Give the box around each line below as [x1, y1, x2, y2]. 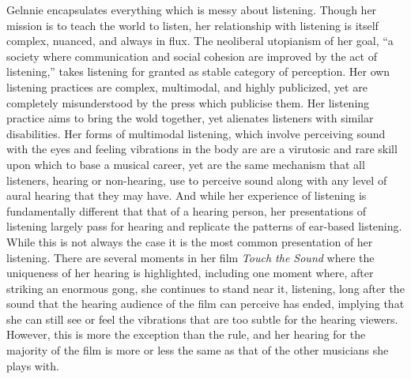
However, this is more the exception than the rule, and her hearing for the [6, 326, 366, 343]
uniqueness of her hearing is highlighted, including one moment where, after [6, 265, 374, 281]
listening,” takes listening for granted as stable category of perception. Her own [6, 63, 390, 80]
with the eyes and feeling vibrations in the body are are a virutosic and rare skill [6, 141, 398, 157]
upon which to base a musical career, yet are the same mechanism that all [6, 156, 365, 172]
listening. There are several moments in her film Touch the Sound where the [6, 249, 375, 265]
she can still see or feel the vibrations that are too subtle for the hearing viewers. [6, 310, 398, 327]
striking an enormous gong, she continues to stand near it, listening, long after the [6, 280, 405, 296]
